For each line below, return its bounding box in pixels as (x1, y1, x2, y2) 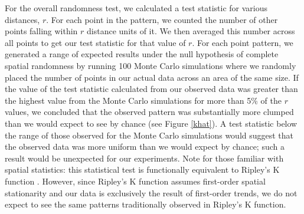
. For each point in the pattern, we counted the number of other (46, 13, 278, 25)
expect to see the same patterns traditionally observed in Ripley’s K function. (5, 198, 286, 210)
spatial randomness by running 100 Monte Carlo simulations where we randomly (5, 59, 296, 71)
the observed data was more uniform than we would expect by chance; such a (5, 140, 285, 153)
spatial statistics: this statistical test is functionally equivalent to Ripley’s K (5, 163, 280, 176)
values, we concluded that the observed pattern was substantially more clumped (5, 106, 294, 118)
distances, (5, 13, 40, 25)
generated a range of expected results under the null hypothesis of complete (5, 48, 279, 60)
